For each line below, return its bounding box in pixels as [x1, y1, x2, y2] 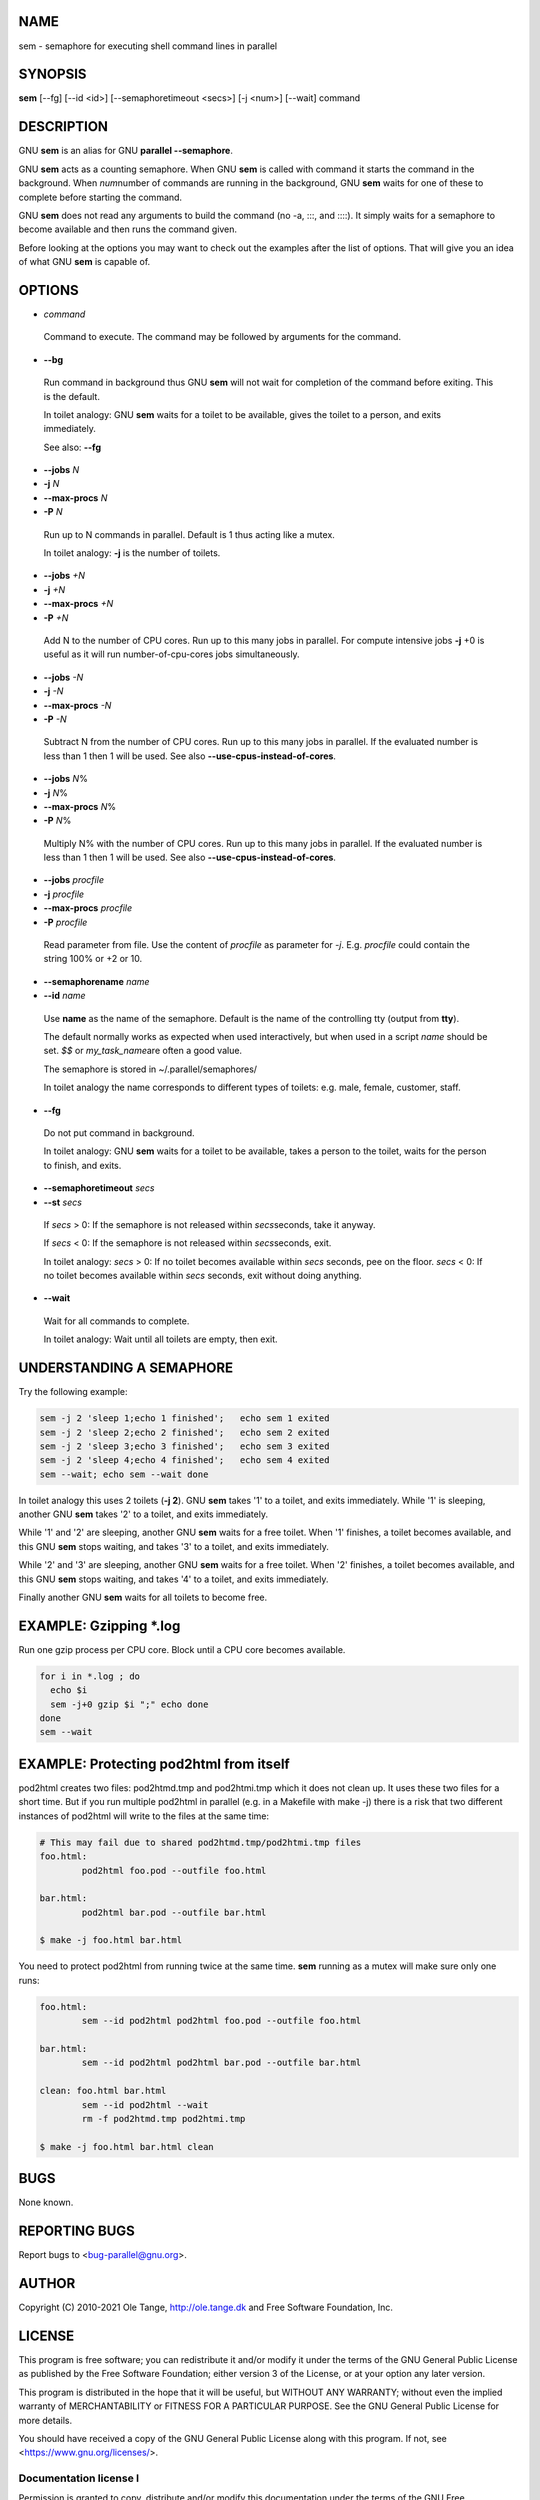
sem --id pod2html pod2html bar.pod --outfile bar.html [81, 2057, 362, 2069]
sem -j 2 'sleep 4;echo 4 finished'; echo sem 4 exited [39, 1455, 330, 1466]
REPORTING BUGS [18, 2223, 135, 2240]
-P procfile [43, 916, 88, 928]
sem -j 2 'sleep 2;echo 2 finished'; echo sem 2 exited [39, 1426, 330, 1438]
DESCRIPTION [18, 118, 109, 135]
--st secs [43, 1196, 82, 1208]
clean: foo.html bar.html [39, 2085, 167, 2097]
